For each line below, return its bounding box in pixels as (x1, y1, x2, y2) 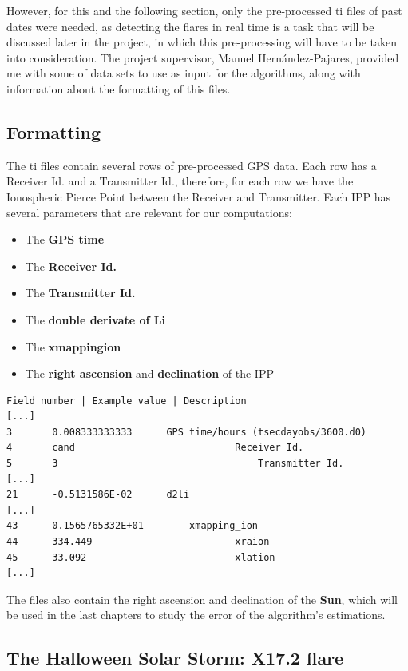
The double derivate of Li (25, 311, 166, 328)
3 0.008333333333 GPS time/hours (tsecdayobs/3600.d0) (6, 426, 367, 438)
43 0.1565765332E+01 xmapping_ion (6, 520, 258, 532)
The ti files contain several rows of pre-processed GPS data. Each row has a (6, 157, 377, 173)
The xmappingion (25, 338, 121, 355)
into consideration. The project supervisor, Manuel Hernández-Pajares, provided (6, 49, 399, 66)
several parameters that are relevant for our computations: (6, 204, 292, 220)
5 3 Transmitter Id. (6, 458, 344, 470)
